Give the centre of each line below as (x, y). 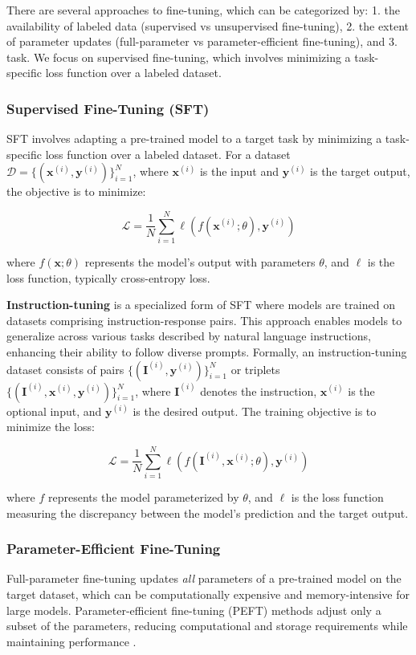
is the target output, (360, 171)
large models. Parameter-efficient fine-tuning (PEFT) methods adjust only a (194, 610)
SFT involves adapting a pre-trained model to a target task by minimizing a (194, 138)
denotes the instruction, (259, 391)
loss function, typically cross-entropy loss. (108, 277)
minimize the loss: (51, 427)
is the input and (239, 171)
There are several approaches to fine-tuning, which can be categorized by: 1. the (203, 10)
